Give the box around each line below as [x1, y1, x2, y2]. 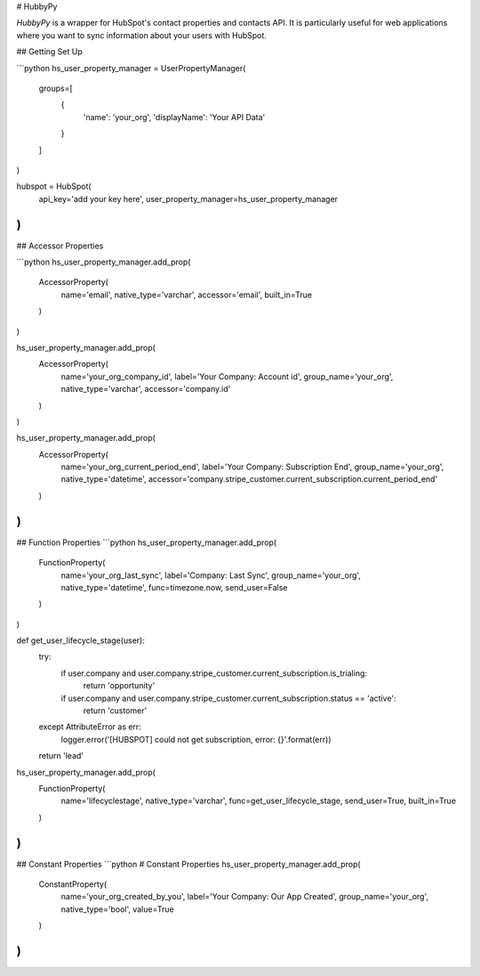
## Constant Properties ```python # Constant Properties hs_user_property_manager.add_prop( [16, 858, 361, 869]
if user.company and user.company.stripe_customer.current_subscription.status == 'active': [60, 693, 396, 704]
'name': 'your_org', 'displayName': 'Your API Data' [83, 111, 266, 122]
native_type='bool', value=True [60, 904, 175, 915]
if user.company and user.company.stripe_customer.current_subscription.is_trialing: [60, 668, 368, 679]
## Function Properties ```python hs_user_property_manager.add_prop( [16, 537, 277, 548]
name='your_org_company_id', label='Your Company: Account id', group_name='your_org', [60, 370, 394, 382]
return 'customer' [83, 705, 148, 716]
